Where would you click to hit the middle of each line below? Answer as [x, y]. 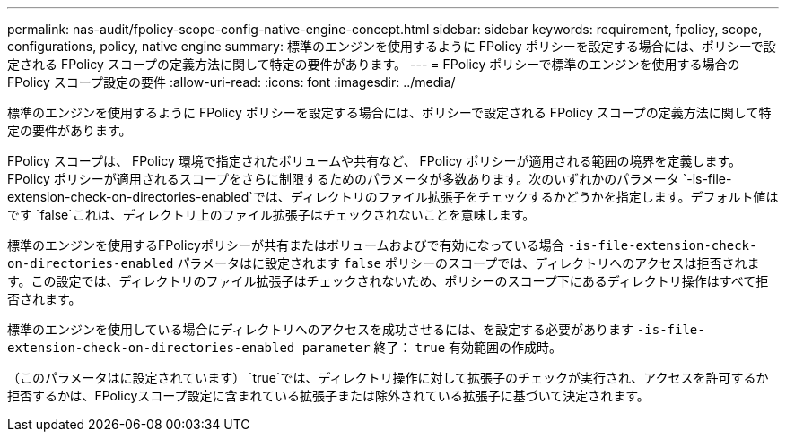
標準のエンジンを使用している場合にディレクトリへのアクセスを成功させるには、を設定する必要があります [320, 329]
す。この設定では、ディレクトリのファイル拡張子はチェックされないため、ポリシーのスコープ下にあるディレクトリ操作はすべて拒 [388, 281]
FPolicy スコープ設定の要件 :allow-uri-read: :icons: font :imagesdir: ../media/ [231, 82]
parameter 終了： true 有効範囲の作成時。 [432, 347]
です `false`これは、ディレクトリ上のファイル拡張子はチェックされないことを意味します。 [271, 215]
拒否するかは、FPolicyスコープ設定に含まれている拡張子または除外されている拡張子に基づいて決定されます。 [328, 396]
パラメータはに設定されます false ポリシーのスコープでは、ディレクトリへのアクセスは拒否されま [468, 263]
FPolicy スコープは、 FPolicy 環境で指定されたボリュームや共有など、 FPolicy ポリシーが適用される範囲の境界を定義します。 [375, 161]
